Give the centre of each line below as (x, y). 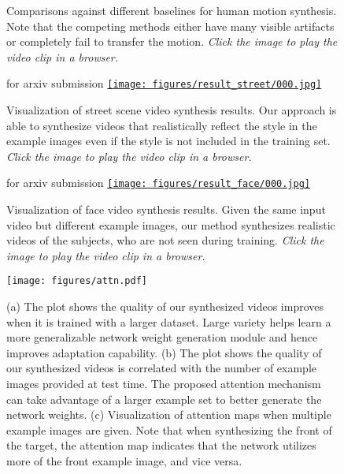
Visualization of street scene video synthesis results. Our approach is (172, 110)
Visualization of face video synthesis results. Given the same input (166, 209)
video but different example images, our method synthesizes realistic (171, 224)
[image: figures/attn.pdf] (77, 281)
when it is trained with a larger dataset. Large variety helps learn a (169, 321)
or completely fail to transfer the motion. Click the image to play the (172, 41)
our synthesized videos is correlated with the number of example (162, 368)
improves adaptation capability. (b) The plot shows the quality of (164, 352)
